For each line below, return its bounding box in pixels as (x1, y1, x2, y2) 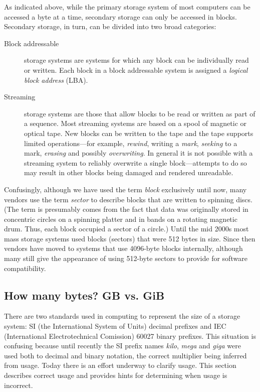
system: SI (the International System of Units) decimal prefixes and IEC (4, 321, 226, 331)
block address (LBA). (24, 74, 88, 85)
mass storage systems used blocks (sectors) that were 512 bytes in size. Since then (4, 233, 255, 243)
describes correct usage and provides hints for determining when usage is (4, 370, 227, 380)
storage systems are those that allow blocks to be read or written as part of (24, 108, 255, 118)
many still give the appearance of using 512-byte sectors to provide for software (4, 253, 247, 264)
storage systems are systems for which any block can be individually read (24, 55, 249, 65)
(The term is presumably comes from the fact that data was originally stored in (4, 204, 248, 214)
